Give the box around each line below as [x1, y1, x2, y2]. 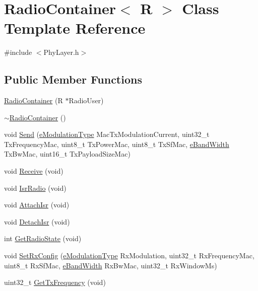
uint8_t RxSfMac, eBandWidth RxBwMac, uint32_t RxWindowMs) [4, 260, 217, 270]
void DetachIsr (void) [4, 216, 70, 227]
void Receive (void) [4, 166, 63, 176]
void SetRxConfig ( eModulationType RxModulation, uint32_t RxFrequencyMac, [4, 250, 254, 261]
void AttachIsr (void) [4, 199, 70, 210]
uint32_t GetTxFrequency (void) [4, 277, 106, 287]
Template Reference [4, 18, 146, 38]
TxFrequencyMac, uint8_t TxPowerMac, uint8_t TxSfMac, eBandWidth [4, 138, 229, 149]
